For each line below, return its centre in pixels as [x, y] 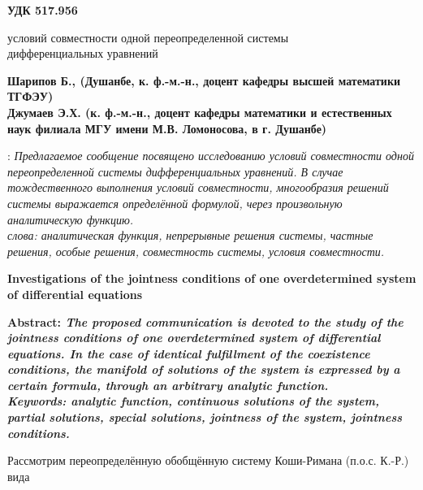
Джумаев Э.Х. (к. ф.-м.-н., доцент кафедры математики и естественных [200, 112]
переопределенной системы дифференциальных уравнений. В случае [175, 171]
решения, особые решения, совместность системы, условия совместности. [196, 251]
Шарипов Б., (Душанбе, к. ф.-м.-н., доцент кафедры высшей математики [204, 80]
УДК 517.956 [43, 10]
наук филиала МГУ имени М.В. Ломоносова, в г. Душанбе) [167, 128]
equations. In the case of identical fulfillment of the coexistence [189, 353]
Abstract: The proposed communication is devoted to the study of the [205, 321]
